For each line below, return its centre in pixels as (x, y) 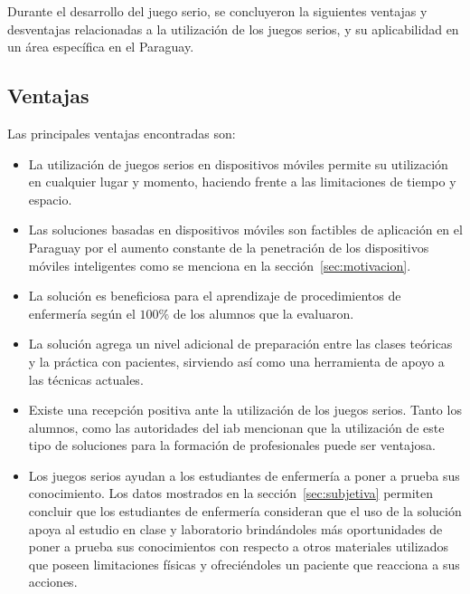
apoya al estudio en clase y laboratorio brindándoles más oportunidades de (235, 528)
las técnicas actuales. (86, 379)
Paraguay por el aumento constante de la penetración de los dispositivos (229, 247)
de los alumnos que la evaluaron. (263, 313)
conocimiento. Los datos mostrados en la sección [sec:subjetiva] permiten (231, 493)
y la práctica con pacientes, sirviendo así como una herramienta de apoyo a (236, 361)
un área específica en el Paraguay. (101, 47)
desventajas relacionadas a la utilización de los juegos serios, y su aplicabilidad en (233, 29)
